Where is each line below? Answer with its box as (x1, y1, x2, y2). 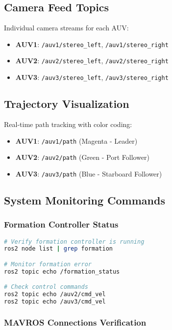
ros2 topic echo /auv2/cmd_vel (4, 291, 106, 298)
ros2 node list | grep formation (4, 245, 113, 253)
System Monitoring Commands (4, 192, 165, 207)
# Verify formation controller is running (4, 238, 145, 245)
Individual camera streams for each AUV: (4, 23, 129, 33)
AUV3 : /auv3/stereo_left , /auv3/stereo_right (15, 72, 169, 82)
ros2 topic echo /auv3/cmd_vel (4, 298, 106, 305)
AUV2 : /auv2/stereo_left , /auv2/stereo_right (15, 55, 169, 66)
